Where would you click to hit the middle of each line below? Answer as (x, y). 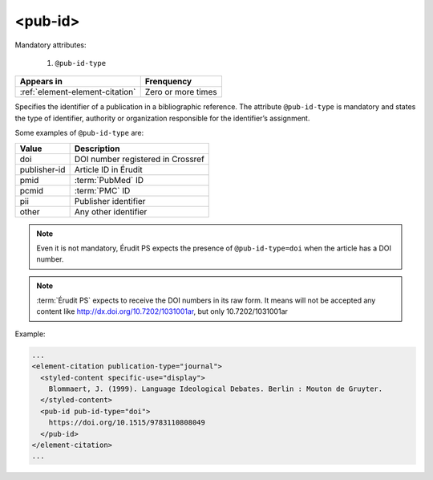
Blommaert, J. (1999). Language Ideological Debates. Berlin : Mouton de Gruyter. (216, 389)
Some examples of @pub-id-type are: (79, 133)
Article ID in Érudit (109, 169)
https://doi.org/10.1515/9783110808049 (127, 423)
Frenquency (168, 82)
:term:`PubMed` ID (109, 180)
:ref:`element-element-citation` (78, 92)
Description (97, 148)
